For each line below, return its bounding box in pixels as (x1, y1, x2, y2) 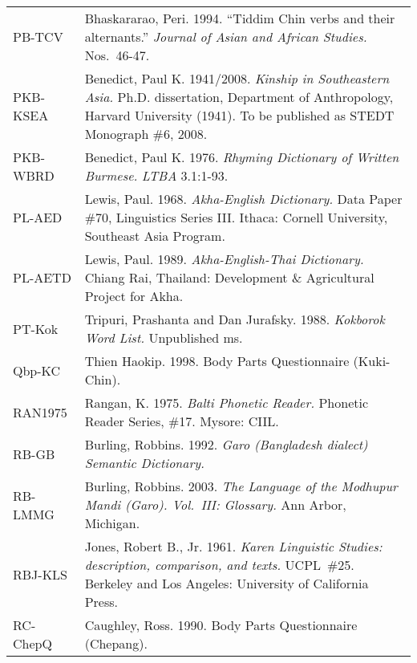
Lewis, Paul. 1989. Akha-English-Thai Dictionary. (84, 250, 364, 268)
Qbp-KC (13, 360, 61, 380)
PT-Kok (13, 319, 59, 338)
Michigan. (84, 514, 140, 532)
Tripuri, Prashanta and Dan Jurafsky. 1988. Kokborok (84, 310, 385, 328)
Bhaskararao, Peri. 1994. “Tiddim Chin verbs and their (84, 9, 395, 27)
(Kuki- (353, 352, 391, 370)
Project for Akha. (84, 287, 184, 305)
